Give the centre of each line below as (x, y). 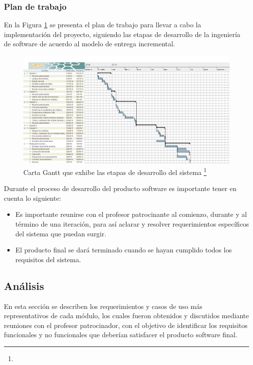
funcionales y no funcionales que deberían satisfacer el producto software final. (121, 335)
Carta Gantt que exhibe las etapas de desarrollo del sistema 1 (115, 171)
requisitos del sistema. (48, 259)
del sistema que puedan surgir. (61, 233)
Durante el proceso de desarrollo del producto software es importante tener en (120, 188)
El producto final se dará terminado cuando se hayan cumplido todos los (124, 250)
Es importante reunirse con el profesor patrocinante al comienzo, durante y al (131, 214)
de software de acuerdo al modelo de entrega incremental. (90, 44)
